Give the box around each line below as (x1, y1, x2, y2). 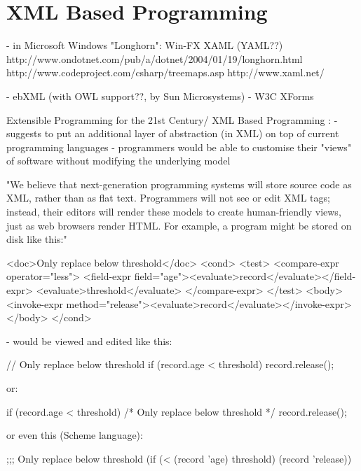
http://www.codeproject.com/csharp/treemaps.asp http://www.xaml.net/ (6, 65, 325, 80)
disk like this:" (6, 232, 67, 246)
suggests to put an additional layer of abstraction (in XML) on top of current (6, 126, 339, 141)
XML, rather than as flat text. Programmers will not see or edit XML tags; (6, 190, 330, 205)
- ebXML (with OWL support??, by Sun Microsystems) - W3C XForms (6, 88, 314, 103)
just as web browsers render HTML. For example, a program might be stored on (6, 218, 352, 232)
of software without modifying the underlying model (6, 153, 231, 168)
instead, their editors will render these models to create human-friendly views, (6, 204, 341, 219)
